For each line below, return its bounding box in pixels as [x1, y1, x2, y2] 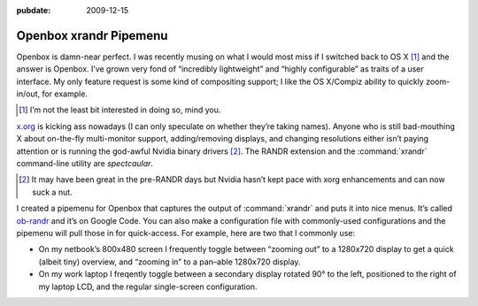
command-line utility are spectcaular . [16, 158, 154, 169]
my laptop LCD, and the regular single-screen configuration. [38, 281, 258, 292]
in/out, [16, 88, 40, 99]
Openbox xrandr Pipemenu [16, 27, 168, 43]
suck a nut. [32, 187, 73, 197]
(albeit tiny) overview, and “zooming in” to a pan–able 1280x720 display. [38, 256, 301, 267]
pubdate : [16, 5, 51, 15]
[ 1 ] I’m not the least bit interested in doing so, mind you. [19, 104, 221, 115]
